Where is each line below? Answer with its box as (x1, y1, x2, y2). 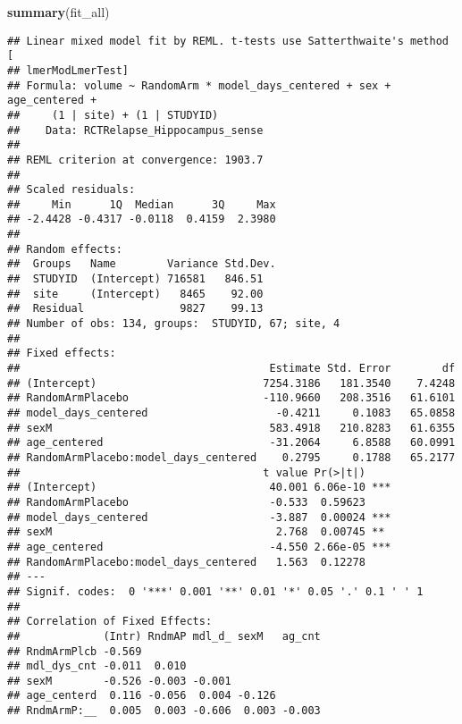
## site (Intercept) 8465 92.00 (7, 287, 264, 300)
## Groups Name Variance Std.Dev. (7, 257, 276, 271)
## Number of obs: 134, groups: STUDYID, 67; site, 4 (7, 317, 340, 331)
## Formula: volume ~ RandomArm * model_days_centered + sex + (7, 79, 391, 92)
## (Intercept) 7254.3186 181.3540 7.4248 (7, 376, 456, 390)
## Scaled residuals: (7, 183, 136, 197)
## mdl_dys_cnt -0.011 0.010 (7, 660, 187, 673)
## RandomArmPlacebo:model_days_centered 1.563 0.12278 (7, 555, 365, 568)
